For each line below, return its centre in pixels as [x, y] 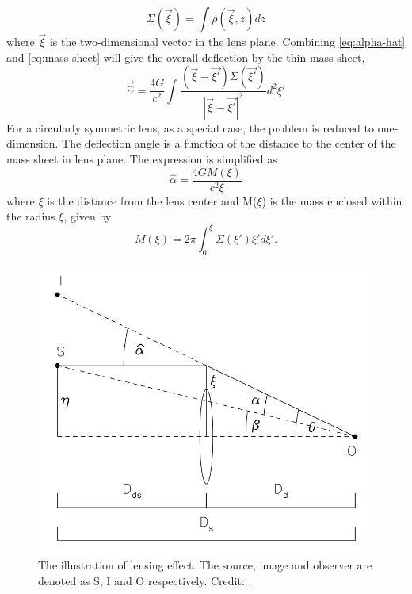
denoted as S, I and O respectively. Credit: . [145, 580]
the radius [31, 216]
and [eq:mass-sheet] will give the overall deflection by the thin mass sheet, [186, 57]
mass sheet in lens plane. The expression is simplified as [142, 158]
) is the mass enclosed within [332, 200]
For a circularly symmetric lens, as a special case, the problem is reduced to [191, 127]
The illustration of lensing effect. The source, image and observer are [205, 565]
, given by [88, 216]
